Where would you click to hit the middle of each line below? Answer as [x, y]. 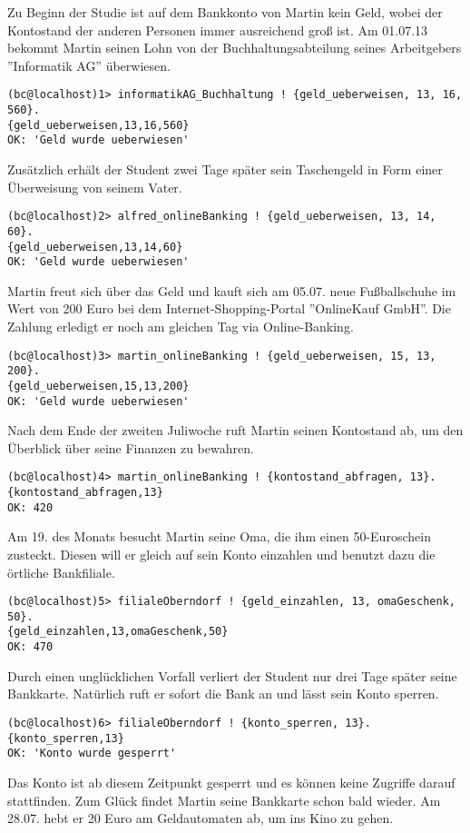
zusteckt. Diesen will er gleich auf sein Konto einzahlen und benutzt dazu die [221, 554]
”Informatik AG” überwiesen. [89, 65]
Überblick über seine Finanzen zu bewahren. [131, 447]
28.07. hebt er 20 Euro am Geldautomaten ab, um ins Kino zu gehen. [201, 818]
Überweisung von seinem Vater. [95, 187]
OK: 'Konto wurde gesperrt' [92, 754]
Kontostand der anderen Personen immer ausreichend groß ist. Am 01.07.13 [218, 30]
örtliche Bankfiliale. [61, 572]
